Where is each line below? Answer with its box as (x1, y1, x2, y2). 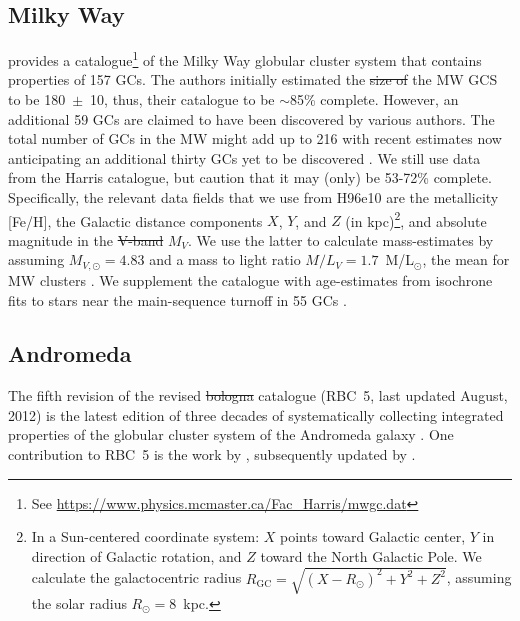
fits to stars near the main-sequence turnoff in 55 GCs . (8, 289, 347, 310)
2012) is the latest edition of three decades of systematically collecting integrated (8, 404, 504, 425)
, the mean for (422, 249, 510, 270)
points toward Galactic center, (280, 526, 466, 547)
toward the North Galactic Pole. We (260, 545, 482, 566)
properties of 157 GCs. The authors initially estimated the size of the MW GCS (8, 69, 498, 90)
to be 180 (8, 89, 66, 110)
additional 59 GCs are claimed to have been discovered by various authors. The (8, 108, 495, 129)
